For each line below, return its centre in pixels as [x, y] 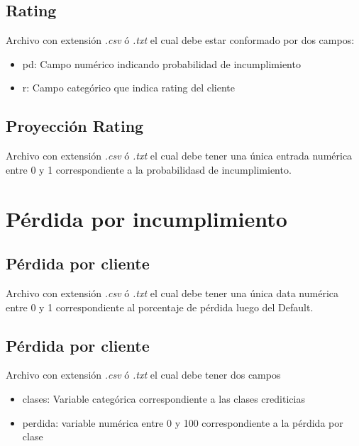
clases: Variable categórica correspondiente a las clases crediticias [164, 398]
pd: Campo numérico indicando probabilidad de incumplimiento [161, 63]
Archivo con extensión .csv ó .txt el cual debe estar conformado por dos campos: [180, 40]
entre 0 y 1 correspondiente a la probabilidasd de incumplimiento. [149, 169]
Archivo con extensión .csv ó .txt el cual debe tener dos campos [143, 375]
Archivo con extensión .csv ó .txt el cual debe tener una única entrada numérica [179, 156]
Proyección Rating [75, 126]
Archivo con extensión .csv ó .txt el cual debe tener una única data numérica [172, 292]
